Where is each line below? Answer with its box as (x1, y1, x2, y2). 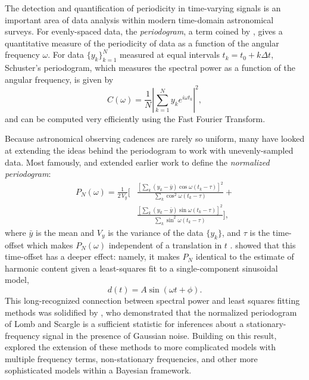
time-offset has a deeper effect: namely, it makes (5, 250, 180, 263)
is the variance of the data (108, 226, 204, 238)
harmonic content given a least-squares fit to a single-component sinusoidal (5, 261, 278, 274)
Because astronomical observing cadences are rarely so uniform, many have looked (5, 132, 305, 145)
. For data (48, 48, 85, 61)
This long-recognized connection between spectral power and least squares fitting (5, 294, 300, 306)
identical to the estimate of (195, 250, 294, 263)
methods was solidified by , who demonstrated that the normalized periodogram (5, 306, 297, 318)
